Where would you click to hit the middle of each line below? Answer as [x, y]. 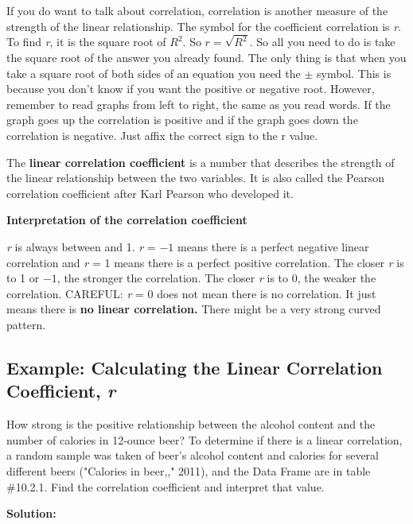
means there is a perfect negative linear [273, 246]
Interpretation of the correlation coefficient [127, 220]
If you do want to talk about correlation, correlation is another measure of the [197, 10]
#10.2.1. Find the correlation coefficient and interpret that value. [166, 486]
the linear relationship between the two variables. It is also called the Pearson [196, 178]
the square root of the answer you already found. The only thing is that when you [206, 58]
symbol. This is [354, 73]
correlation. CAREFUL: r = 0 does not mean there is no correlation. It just [191, 293]
